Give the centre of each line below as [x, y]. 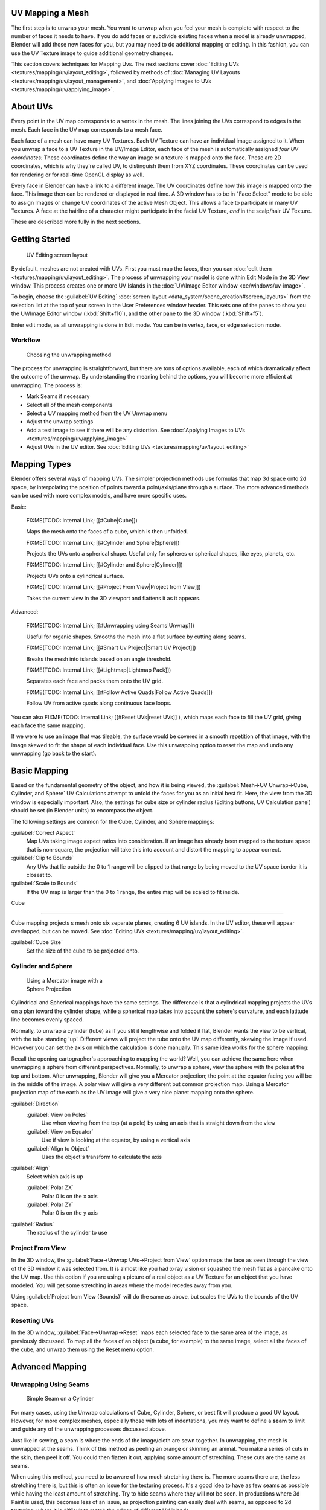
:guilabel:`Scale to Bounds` [45, 883]
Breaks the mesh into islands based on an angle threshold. [99, 659]
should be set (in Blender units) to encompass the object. [82, 811]
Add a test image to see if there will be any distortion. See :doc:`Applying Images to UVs [136, 430]
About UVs [32, 107]
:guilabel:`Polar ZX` [50, 1187]
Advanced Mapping [49, 1367]
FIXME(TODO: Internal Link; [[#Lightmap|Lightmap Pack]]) [99, 670]
